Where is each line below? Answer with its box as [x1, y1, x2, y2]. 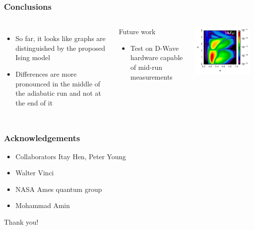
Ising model [15, 52, 50, 63]
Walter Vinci [15, 167, 54, 178]
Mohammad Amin [15, 200, 70, 210]
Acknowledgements [4, 132, 80, 144]
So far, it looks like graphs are [15, 33, 106, 43]
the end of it [15, 97, 53, 107]
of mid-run [130, 62, 162, 72]
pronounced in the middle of [15, 78, 100, 88]
